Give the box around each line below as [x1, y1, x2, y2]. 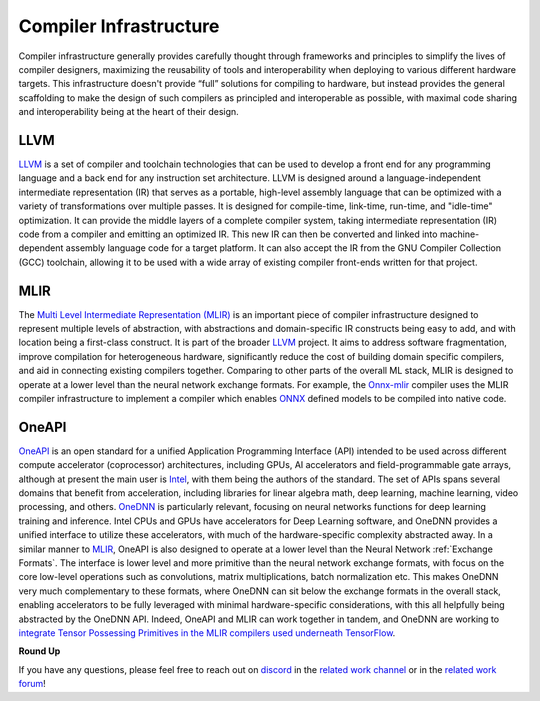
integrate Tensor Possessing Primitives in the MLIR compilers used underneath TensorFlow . [18, 626, 396, 639]
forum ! [18, 678, 47, 690]
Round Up [18, 645, 61, 657]
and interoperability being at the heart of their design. [18, 106, 239, 118]
